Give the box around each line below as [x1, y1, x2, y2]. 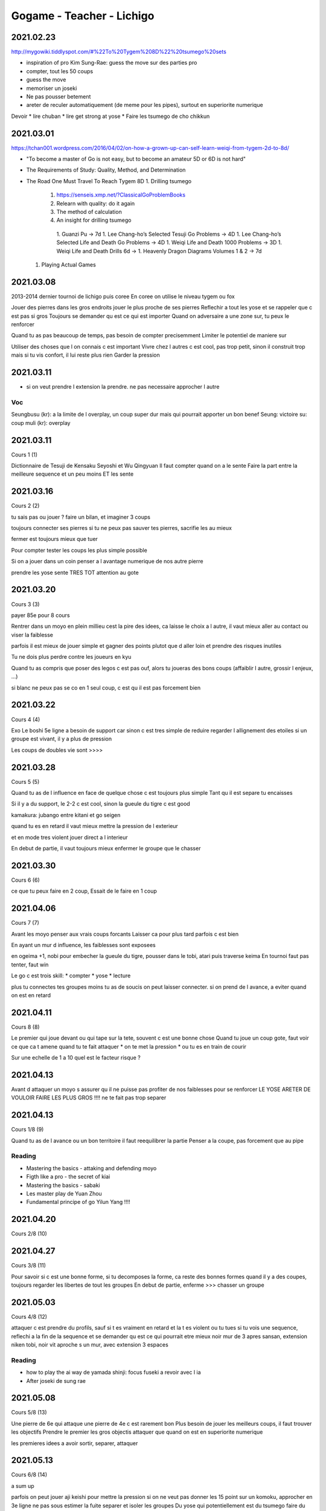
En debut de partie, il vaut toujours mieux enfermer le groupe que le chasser [11, 844, 201, 852]
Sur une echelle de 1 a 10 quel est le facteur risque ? [11, 1054, 141, 1061]
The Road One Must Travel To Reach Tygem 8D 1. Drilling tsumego [26, 177, 192, 184]
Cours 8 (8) [11, 1023, 40, 1031]
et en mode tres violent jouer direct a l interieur [11, 833, 128, 841]
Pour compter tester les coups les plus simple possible [11, 546, 147, 554]
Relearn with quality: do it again [56, 199, 135, 207]
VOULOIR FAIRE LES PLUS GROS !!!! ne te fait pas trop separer [11, 1094, 167, 1101]
